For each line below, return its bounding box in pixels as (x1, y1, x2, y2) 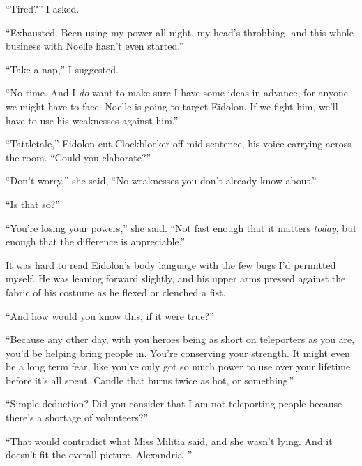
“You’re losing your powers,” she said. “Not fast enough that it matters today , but (6, 220, 357, 235)
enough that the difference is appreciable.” (6, 234, 186, 249)
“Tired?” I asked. (6, 1, 80, 15)
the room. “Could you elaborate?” (6, 150, 151, 164)
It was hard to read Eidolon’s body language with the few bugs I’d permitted (6, 257, 336, 272)
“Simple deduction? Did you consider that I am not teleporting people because (6, 396, 342, 411)
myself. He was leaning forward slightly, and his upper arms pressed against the (6, 271, 346, 286)
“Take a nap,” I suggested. (6, 61, 119, 76)
